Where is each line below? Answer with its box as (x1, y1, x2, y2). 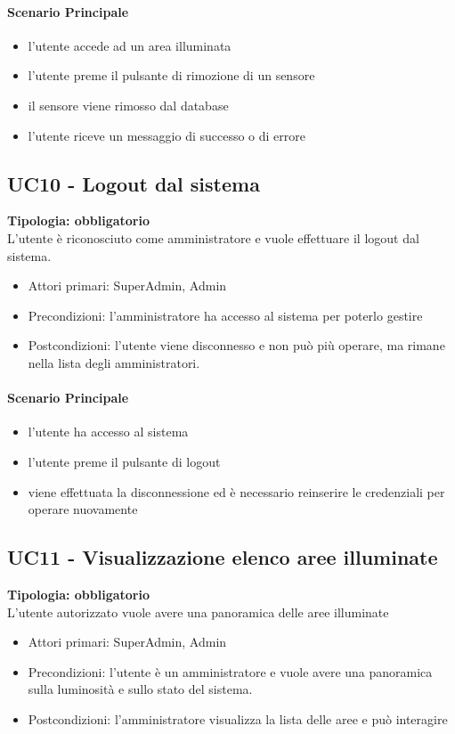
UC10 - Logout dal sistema (7, 169, 260, 197)
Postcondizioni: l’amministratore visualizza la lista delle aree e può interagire (28, 709, 448, 728)
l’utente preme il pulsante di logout (28, 452, 221, 470)
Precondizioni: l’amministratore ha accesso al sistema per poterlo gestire (28, 306, 423, 324)
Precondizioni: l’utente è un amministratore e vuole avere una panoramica (28, 662, 433, 681)
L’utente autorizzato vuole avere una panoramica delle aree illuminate (7, 602, 389, 621)
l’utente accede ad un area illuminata (28, 36, 232, 54)
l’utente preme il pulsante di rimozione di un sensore (28, 66, 315, 85)
